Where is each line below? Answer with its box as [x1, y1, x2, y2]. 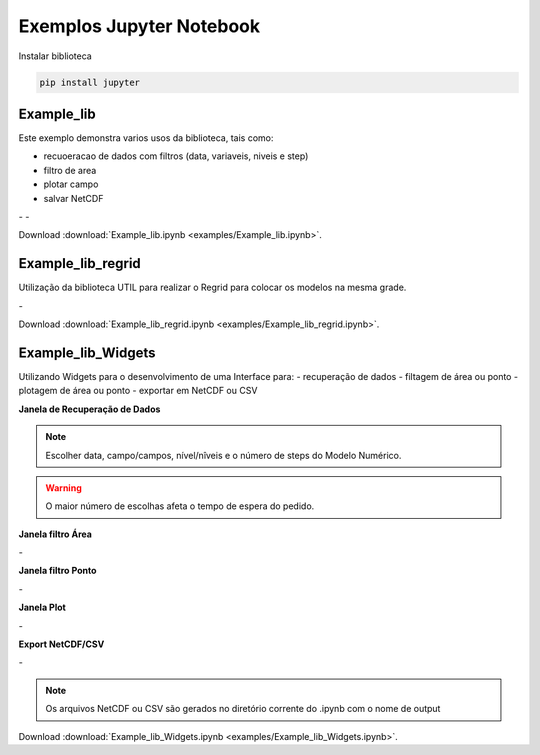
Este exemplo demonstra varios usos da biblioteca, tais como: [18, 132, 274, 144]
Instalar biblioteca [18, 50, 92, 62]
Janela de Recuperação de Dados [18, 403, 161, 415]
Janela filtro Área [18, 528, 92, 540]
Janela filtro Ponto [18, 565, 97, 577]
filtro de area [43, 164, 97, 176]
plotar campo [43, 178, 99, 190]
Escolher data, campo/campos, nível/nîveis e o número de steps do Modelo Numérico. [45, 449, 402, 461]
